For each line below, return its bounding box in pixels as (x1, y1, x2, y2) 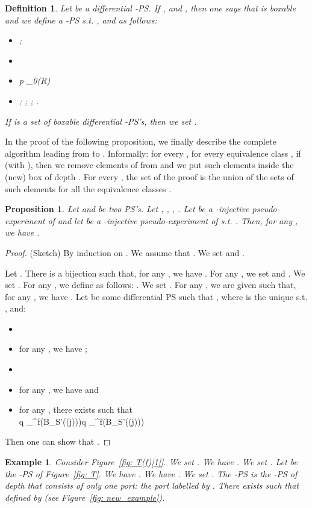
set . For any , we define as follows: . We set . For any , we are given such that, (5, 278, 296, 291)
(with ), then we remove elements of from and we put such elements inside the (5, 158, 294, 171)
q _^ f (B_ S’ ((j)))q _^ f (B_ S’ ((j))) (19, 415, 145, 427)
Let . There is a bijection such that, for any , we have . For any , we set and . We (5, 266, 305, 279)
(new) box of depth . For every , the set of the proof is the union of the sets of (5, 170, 294, 183)
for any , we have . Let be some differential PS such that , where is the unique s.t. (5, 290, 308, 303)
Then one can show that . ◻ (5, 435, 111, 448)
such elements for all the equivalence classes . (5, 182, 172, 195)
